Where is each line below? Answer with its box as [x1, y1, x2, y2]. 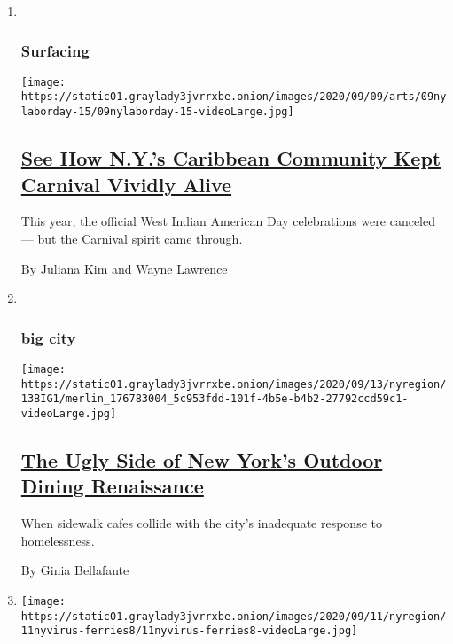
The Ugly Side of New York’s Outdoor [20, 446, 383, 473]
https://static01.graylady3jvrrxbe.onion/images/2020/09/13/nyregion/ [20, 377, 447, 391]
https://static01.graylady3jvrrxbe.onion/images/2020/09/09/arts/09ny [20, 90, 447, 104]
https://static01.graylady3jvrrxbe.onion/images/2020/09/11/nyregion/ [20, 609, 447, 623]
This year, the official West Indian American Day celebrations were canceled [20, 212, 435, 230]
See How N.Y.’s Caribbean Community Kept [20, 144, 441, 172]
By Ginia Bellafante [20, 561, 129, 579]
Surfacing [20, 39, 90, 61]
